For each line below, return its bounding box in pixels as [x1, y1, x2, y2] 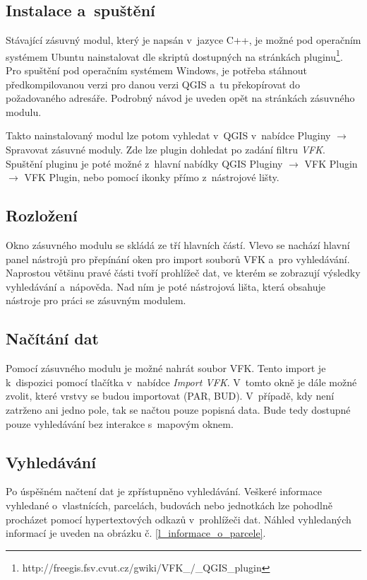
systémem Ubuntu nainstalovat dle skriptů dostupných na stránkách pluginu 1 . [6, 47, 343, 64]
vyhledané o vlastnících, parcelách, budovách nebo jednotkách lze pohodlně [6, 497, 332, 512]
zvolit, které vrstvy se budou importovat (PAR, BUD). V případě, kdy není [6, 388, 335, 403]
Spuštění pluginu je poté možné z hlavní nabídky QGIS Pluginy [6, 156, 283, 170]
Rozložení [6, 204, 78, 226]
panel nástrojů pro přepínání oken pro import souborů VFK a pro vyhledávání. [6, 251, 350, 266]
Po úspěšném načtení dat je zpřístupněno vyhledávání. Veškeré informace [6, 484, 322, 499]
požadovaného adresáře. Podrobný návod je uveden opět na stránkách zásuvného [6, 91, 355, 105]
